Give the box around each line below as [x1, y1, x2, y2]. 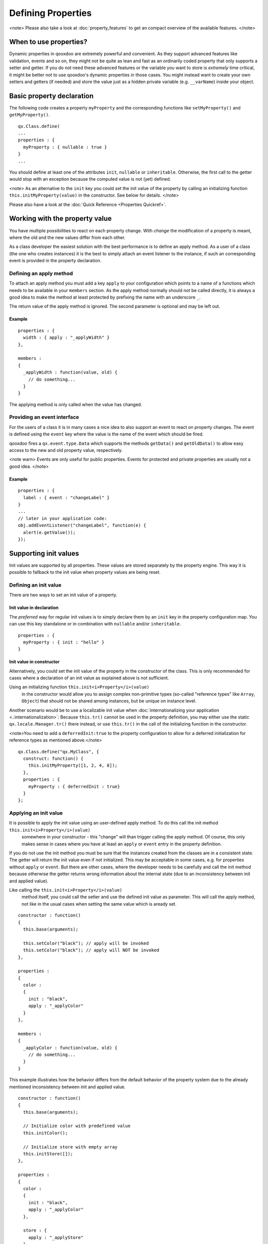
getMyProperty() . [9, 112, 50, 118]
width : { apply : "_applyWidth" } [23, 335, 110, 340]
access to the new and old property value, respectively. [9, 447, 123, 453]
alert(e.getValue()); [23, 529, 76, 535]
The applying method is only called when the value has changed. [9, 401, 142, 408]
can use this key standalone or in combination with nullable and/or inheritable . [9, 621, 181, 627]
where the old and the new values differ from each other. [9, 234, 126, 240]
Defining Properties [9, 7, 92, 18]
